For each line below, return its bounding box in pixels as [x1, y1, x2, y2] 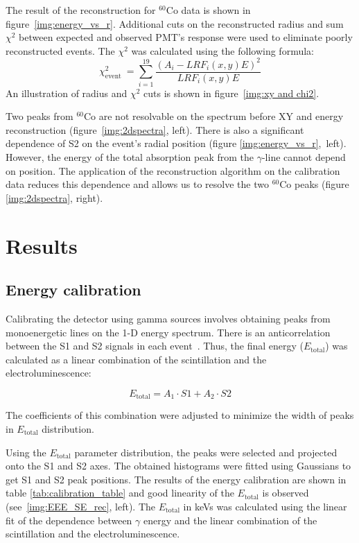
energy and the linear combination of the [143, 512, 317, 527]
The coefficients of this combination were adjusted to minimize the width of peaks [6, 408, 354, 422]
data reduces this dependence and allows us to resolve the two [6, 177, 269, 191]
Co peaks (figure [279, 177, 349, 191]
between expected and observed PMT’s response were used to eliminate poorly [19, 30, 353, 44]
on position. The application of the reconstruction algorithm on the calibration [6, 163, 340, 178]
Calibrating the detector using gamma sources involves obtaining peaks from [6, 311, 331, 325]
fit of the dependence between [6, 512, 132, 527]
